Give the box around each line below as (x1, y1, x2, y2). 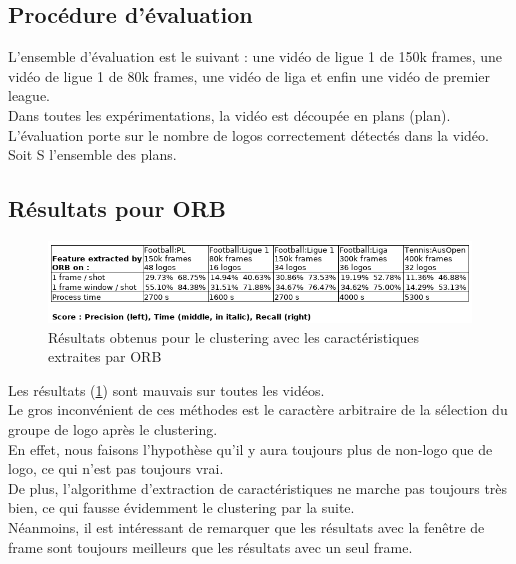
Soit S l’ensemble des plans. (8, 144, 177, 165)
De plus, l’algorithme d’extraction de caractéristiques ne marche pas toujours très (8, 477, 508, 498)
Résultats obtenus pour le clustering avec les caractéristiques (48, 326, 420, 347)
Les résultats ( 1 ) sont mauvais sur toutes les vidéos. (8, 379, 325, 400)
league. (8, 85, 50, 106)
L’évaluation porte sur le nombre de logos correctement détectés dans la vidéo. (8, 124, 489, 145)
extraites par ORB (48, 346, 162, 367)
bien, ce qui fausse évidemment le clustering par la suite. (8, 497, 355, 518)
